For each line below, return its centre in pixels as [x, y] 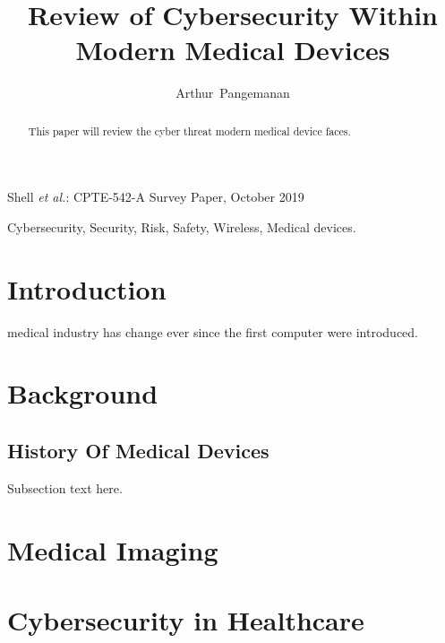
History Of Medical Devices [138, 451]
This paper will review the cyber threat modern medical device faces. [189, 130]
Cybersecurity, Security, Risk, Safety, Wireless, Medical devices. [182, 226]
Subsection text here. [65, 487]
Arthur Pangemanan [233, 93]
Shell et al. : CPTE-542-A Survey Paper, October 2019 [156, 197]
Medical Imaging [113, 549]
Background [83, 393]
